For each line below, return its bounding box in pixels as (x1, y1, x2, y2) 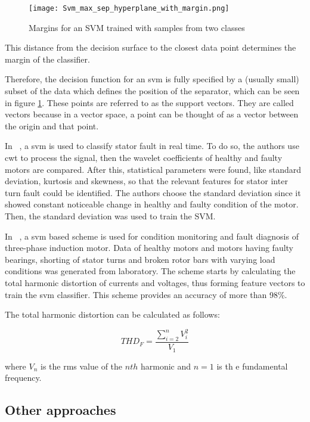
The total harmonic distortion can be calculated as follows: (5, 308, 220, 321)
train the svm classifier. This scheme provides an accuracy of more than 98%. (5, 288, 287, 300)
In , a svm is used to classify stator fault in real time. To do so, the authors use (5, 139, 299, 152)
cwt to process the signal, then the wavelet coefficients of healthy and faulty (5, 151, 283, 163)
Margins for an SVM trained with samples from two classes (29, 21, 245, 33)
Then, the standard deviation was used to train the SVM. (5, 209, 216, 222)
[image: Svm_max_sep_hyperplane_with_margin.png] (29, 4, 230, 13)
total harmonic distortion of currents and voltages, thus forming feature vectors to (5, 276, 305, 288)
